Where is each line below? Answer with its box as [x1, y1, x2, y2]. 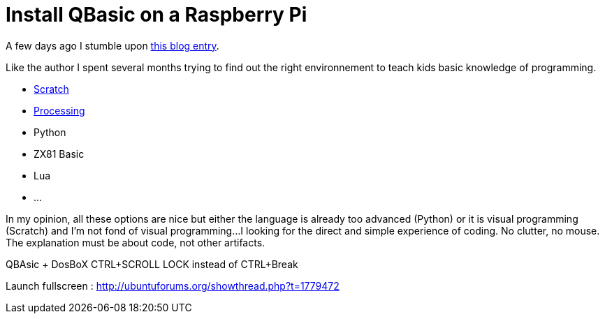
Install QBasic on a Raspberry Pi [6, 3, 307, 27]
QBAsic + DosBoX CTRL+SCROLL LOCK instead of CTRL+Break [6, 258, 298, 270]
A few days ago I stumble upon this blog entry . [6, 39, 219, 52]
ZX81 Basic [34, 147, 85, 160]
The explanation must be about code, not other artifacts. [6, 236, 265, 248]
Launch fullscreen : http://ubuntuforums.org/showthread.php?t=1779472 [6, 279, 340, 292]
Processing [34, 104, 85, 117]
